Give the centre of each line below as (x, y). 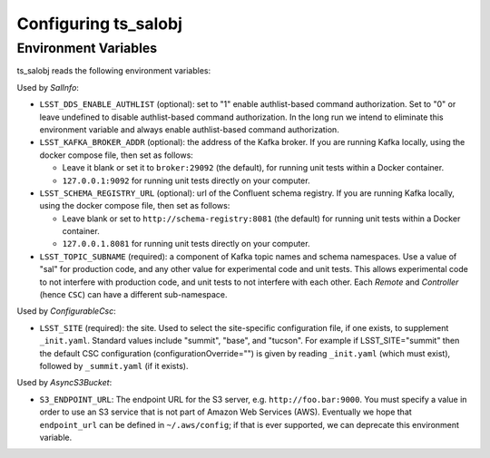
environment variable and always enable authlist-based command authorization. (189, 129)
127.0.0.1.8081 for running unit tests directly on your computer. (186, 244)
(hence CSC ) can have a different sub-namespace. (133, 295)
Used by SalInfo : (48, 87)
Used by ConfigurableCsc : (67, 311)
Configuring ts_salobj (100, 24)
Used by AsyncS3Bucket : (64, 383)
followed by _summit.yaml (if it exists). (114, 365)
